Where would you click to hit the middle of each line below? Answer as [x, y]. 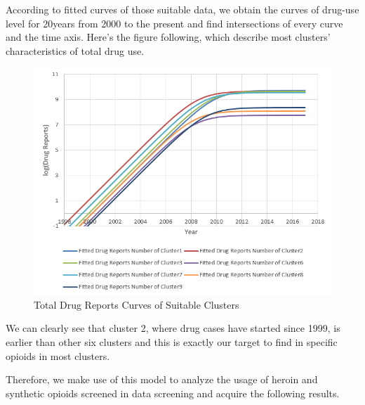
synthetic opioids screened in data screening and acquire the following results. [173, 393]
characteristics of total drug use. [75, 50]
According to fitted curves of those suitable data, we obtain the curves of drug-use [182, 9]
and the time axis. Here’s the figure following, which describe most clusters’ [168, 37]
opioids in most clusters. [58, 355]
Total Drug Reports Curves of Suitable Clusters [137, 304]
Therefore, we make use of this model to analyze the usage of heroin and [162, 379]
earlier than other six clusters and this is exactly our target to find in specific [172, 342]
